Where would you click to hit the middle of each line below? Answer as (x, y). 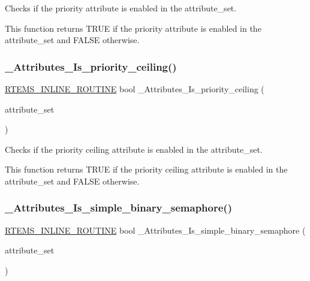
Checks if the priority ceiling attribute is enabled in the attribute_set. (134, 149)
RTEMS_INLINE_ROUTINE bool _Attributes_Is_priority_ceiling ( (135, 89)
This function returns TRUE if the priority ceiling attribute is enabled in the (146, 169)
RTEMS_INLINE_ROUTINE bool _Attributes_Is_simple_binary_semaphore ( (155, 230)
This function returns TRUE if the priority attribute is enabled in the (133, 28)
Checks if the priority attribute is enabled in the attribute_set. (121, 8)
